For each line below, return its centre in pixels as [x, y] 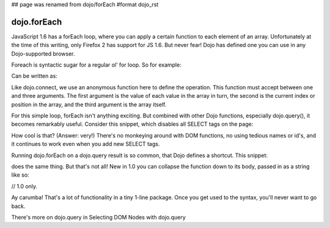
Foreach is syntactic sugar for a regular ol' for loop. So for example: [96, 65]
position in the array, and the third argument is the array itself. [89, 105]
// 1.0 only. [24, 186]
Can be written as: [34, 76]
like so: [20, 175]
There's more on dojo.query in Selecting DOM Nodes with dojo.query [98, 217]
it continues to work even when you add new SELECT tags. [86, 144]
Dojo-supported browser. [43, 53]
